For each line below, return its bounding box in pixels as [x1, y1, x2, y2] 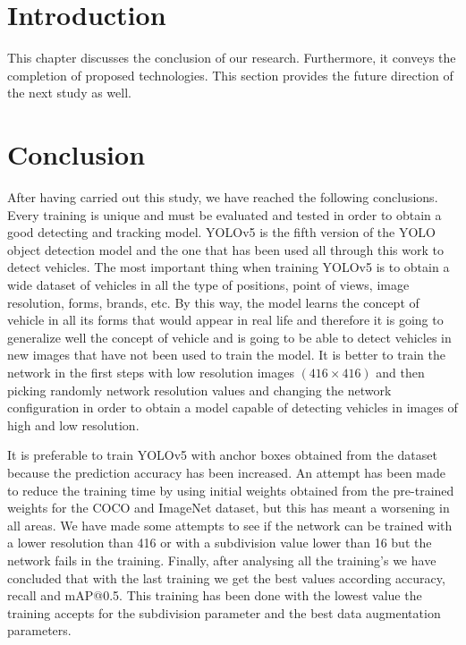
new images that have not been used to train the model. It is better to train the [7, 345, 445, 364]
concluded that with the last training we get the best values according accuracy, [7, 568, 445, 587]
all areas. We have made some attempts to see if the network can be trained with [7, 515, 453, 534]
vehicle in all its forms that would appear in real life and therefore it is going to [7, 310, 444, 329]
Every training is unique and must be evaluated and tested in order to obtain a [7, 205, 442, 224]
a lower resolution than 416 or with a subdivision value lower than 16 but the [7, 533, 432, 552]
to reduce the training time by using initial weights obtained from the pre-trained [7, 480, 454, 499]
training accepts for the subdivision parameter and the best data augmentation [7, 603, 441, 622]
